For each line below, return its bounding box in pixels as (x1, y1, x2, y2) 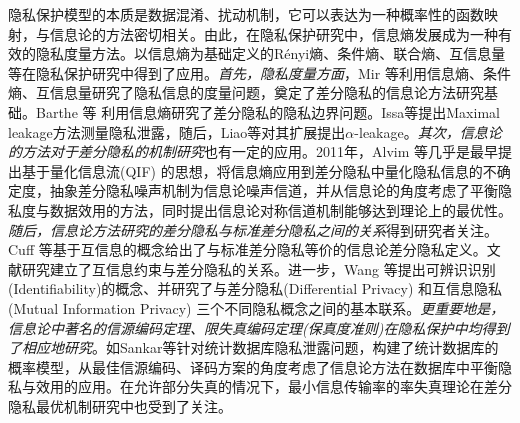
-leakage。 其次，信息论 (354, 121, 502, 142)
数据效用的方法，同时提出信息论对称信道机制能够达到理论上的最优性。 (49, 199, 512, 220)
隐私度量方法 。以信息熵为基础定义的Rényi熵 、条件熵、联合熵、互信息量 (35, 43, 506, 64)
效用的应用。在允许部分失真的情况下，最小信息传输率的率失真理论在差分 (35, 376, 512, 397)
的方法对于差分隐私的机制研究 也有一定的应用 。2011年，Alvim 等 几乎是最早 (8, 141, 498, 162)
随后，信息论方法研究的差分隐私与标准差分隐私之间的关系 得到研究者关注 (8, 219, 484, 240)
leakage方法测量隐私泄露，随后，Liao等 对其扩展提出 (8, 121, 346, 142)
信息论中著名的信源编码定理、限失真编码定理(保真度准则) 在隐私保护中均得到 (8, 317, 510, 338)
